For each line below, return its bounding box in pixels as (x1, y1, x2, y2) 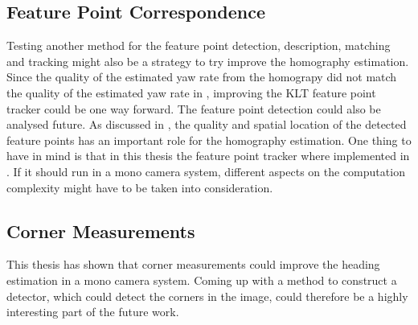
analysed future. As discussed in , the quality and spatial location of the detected (6, 116, 407, 133)
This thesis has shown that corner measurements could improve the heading (6, 256, 380, 273)
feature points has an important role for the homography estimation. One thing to (6, 131, 412, 148)
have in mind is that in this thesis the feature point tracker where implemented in (6, 147, 410, 164)
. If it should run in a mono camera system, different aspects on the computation (6, 162, 405, 179)
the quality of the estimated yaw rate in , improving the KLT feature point (6, 84, 376, 101)
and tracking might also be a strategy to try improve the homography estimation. (6, 52, 409, 69)
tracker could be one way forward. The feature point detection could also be (6, 100, 381, 117)
